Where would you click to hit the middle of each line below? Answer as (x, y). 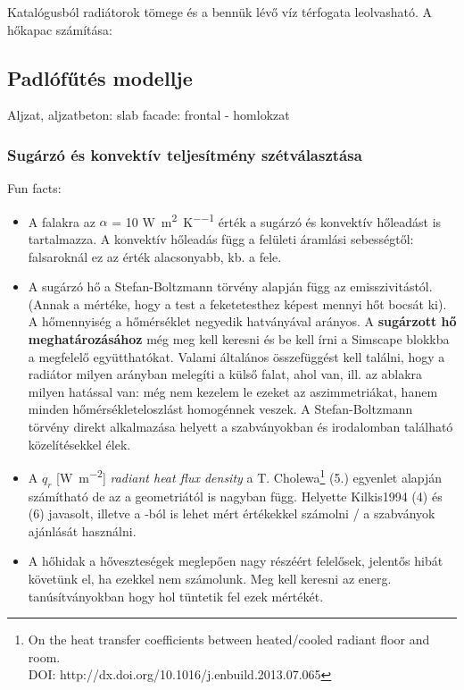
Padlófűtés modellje (100, 77)
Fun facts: (34, 188)
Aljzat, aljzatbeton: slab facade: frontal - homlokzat (149, 115)
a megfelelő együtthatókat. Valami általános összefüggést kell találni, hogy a (236, 356)
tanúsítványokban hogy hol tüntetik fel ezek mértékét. (176, 596)
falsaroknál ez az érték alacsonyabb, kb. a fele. (155, 256)
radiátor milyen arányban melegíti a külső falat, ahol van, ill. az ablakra (225, 374)
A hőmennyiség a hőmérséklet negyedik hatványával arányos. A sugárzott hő (242, 321)
